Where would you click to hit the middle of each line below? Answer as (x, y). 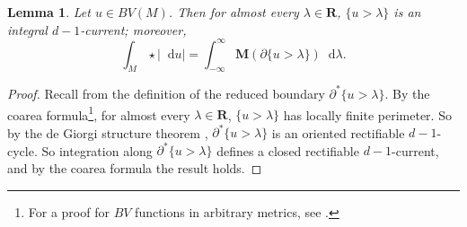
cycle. (22, 150)
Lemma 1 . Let (49, 12)
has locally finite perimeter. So (367, 114)
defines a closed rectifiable (288, 150)
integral (27, 29)
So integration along (97, 150)
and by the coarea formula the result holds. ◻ (135, 168)
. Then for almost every (233, 12)
